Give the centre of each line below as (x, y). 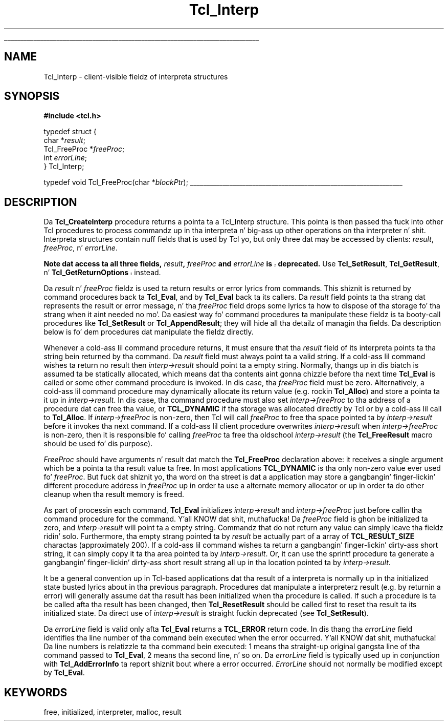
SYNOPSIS (32, 96)
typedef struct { (70, 132)
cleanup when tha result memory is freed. (114, 494)
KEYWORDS (36, 692)
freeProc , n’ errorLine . (81, 248)
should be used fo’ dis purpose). (98, 444)
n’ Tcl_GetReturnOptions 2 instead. (102, 273)
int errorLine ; (65, 158)
